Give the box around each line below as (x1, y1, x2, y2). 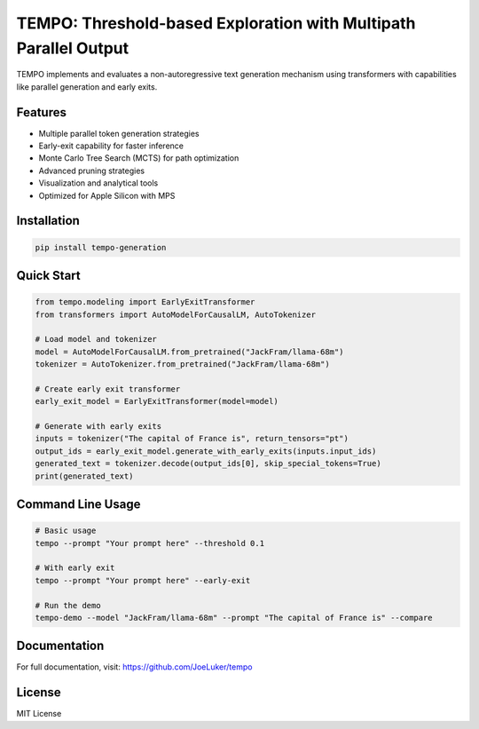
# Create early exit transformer (35, 384, 181, 394)
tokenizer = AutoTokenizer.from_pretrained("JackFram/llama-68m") (35, 360, 330, 369)
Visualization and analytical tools (38, 178, 159, 188)
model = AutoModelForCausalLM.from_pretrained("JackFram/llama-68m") (35, 346, 344, 357)
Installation (16, 213, 80, 228)
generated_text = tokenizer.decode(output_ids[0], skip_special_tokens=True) (35, 458, 381, 469)
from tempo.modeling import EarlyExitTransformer (35, 297, 255, 307)
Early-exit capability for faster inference (38, 140, 184, 151)
